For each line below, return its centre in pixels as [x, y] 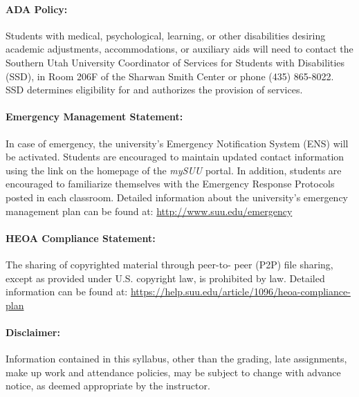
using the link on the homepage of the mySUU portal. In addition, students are [174, 170]
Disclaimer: [33, 332]
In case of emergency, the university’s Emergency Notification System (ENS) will [177, 143]
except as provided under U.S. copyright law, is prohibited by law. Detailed [165, 278]
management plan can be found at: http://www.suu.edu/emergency [149, 211]
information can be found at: [67, 292]
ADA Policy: [37, 9]
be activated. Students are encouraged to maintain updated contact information [175, 157]
